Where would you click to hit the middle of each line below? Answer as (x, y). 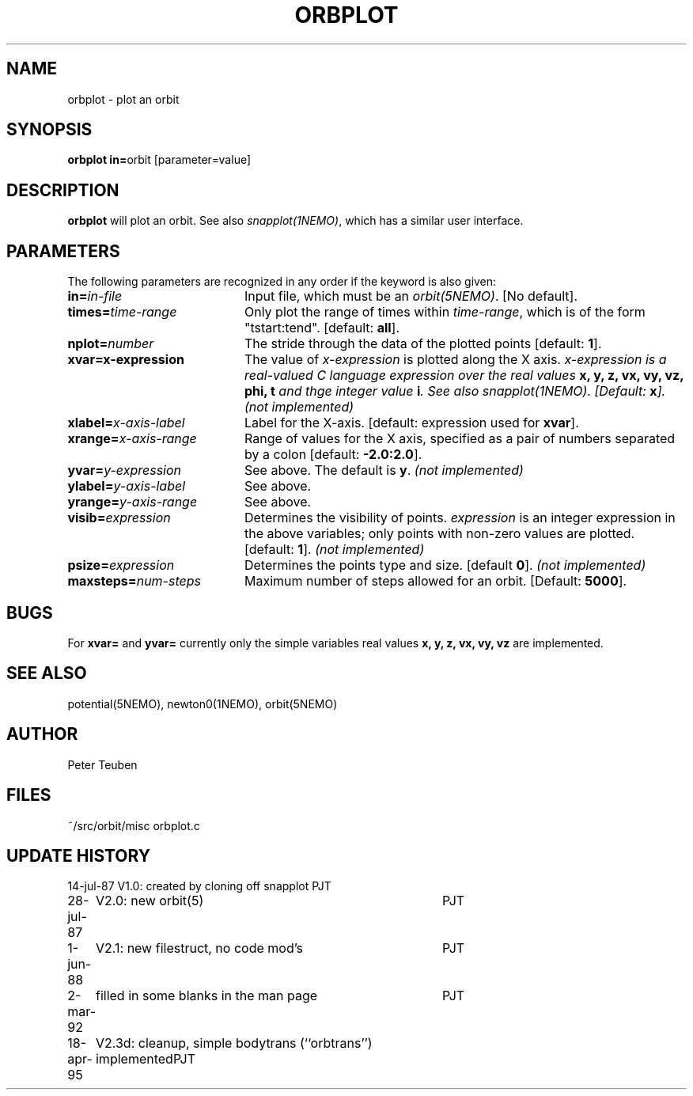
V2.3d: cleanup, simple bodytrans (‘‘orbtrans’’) (234, 1043)
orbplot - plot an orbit (123, 99)
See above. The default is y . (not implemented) (384, 470)
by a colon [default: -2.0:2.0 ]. (333, 455)
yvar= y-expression (125, 470)
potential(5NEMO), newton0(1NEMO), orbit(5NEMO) (203, 703)
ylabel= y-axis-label (127, 486)
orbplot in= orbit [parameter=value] (159, 160)
